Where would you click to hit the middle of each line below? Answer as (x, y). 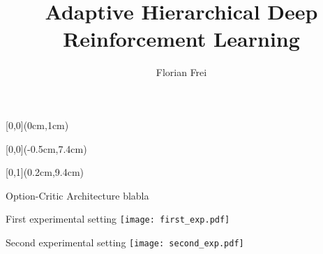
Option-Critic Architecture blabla (77, 195)
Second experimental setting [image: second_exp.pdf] (125, 242)
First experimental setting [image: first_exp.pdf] (118, 219)
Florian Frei (181, 72)
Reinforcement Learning (181, 39)
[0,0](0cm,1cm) (37, 125)
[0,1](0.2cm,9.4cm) (45, 172)
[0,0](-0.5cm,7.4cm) (46, 148)
